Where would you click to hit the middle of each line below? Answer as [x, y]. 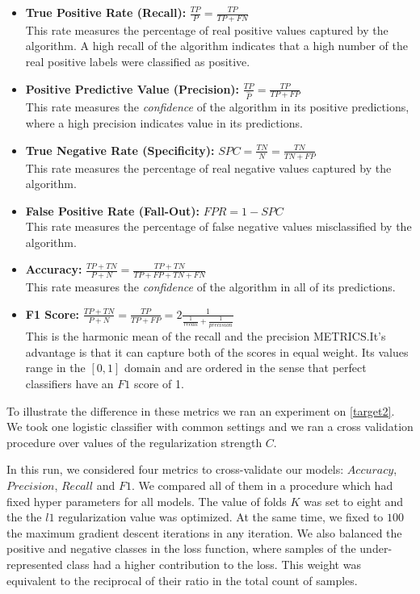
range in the [55, 368]
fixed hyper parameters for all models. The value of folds [147, 501]
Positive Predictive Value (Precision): [132, 88]
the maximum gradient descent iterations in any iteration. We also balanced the [204, 532]
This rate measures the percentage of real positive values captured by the [207, 29]
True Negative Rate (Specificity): [120, 150]
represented [35, 564]
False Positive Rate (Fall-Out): [113, 210]
